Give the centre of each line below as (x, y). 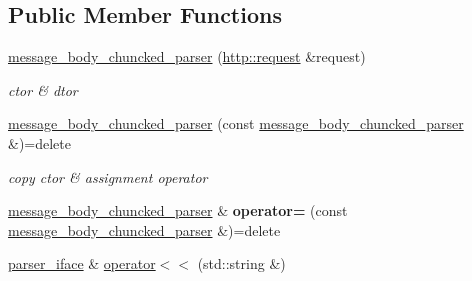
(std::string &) (241, 263)
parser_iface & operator (82, 263)
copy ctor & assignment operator (108, 176)
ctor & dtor (43, 89)
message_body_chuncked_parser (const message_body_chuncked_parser (236, 123)
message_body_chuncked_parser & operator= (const (178, 210)
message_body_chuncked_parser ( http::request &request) (187, 56)
